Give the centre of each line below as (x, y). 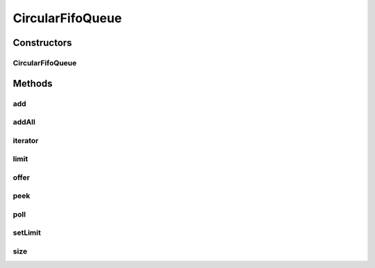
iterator (26, 140)
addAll (24, 122)
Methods (33, 83)
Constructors (42, 43)
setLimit (27, 233)
